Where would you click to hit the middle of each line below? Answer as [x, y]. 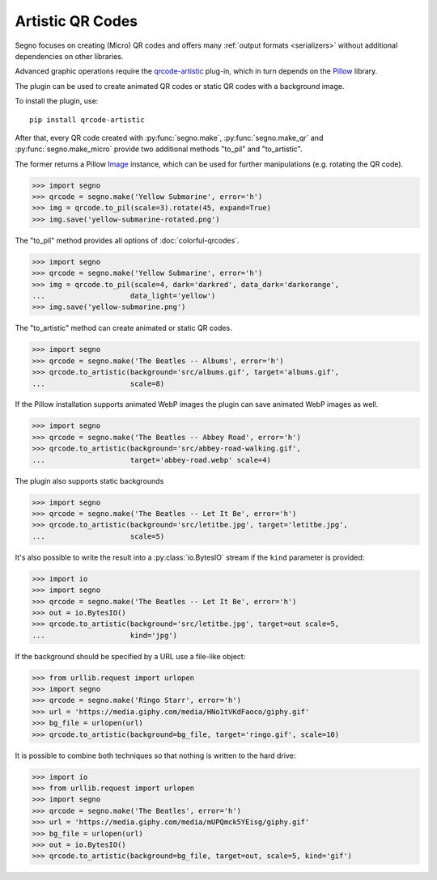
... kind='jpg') [105, 635]
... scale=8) [98, 383]
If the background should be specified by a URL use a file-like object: [130, 656]
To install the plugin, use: [57, 101]
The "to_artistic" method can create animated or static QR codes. [123, 328]
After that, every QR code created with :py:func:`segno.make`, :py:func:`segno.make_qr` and [169, 137]
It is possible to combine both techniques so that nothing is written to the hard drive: [155, 755]
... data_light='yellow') [124, 296]
